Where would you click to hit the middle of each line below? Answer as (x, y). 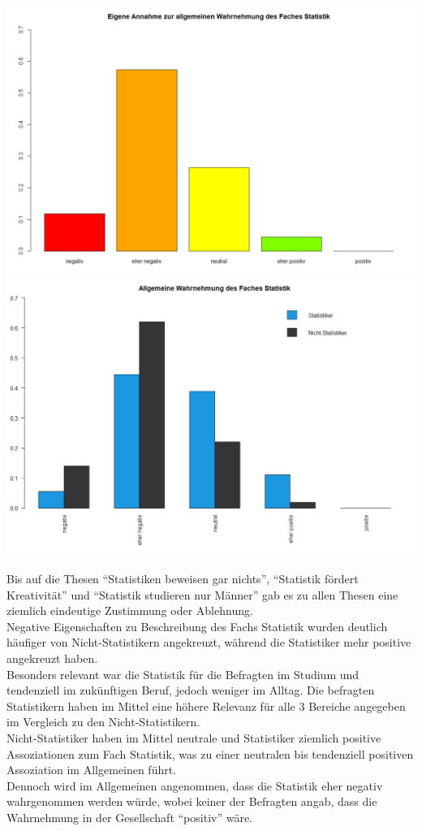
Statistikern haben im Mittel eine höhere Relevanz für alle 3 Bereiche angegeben (206, 705)
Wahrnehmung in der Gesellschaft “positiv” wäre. (130, 817)
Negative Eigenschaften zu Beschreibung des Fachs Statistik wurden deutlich (197, 626)
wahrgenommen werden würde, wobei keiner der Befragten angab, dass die (192, 801)
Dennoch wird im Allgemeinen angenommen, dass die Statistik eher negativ (195, 785)
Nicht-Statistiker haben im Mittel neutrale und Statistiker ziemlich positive (194, 737)
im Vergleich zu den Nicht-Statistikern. (103, 722)
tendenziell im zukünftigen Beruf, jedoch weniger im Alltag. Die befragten (191, 690)
